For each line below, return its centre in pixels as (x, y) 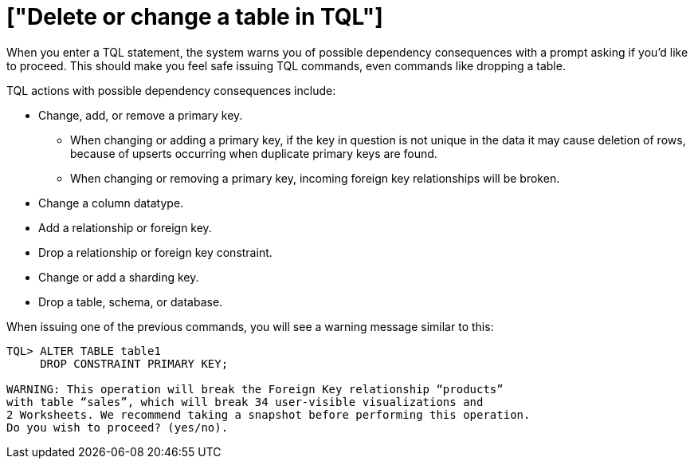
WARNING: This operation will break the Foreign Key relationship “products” (255, 389)
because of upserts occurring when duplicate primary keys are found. (254, 153)
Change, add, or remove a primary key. (141, 115)
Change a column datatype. (111, 203)
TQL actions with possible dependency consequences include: (171, 90)
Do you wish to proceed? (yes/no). (118, 427)
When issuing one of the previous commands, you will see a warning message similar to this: (250, 326)
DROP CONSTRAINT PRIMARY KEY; (134, 363)
